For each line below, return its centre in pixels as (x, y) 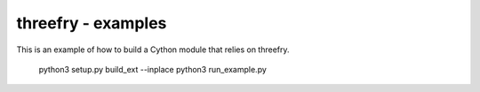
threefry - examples (92, 23)
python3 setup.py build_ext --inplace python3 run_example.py (152, 69)
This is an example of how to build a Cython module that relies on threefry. (153, 50)
